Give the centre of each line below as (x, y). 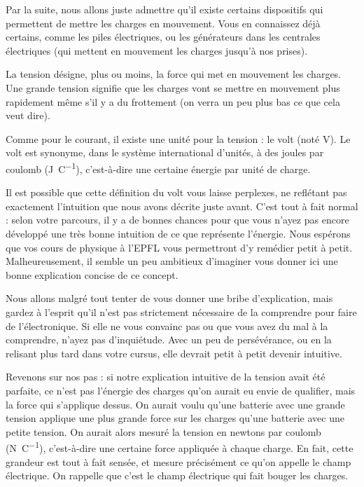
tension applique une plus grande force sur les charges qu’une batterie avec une (175, 418)
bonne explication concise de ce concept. (92, 274)
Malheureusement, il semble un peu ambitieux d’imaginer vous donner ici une (172, 261)
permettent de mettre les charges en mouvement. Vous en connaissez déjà (163, 23)
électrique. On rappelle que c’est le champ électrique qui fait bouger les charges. (177, 475)
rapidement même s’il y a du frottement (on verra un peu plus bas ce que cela (173, 101)
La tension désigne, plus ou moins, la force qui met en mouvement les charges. (174, 74)
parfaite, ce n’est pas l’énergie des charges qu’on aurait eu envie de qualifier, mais (181, 390)
